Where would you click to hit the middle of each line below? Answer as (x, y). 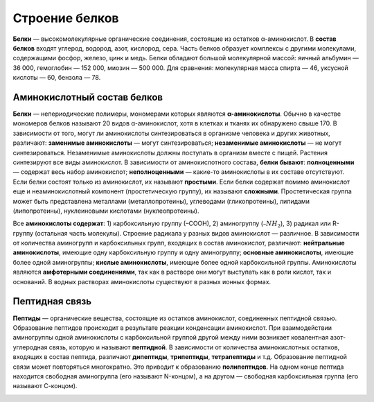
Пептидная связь (52, 301)
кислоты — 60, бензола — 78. (57, 78)
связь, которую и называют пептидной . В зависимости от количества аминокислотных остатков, (194, 347)
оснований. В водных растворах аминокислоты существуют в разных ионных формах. (142, 281)
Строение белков (66, 18)
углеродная (30, 347)
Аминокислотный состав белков (88, 97)
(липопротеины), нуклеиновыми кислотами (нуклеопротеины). (106, 211)
